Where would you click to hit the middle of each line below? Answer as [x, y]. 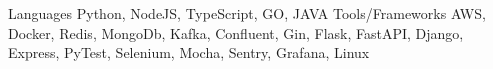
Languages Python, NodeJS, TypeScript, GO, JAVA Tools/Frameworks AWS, [247, 13]
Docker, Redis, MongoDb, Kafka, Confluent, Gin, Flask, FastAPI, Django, [236, 32]
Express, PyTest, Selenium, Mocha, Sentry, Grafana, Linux [189, 52]
